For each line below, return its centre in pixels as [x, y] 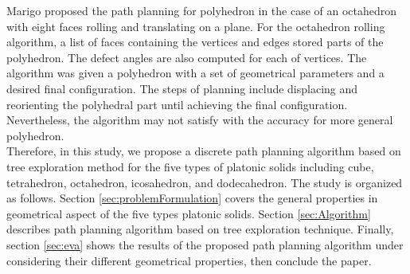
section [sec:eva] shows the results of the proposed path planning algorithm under [205, 244]
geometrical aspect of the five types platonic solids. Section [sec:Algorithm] [189, 213]
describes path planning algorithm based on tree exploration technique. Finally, [200, 229]
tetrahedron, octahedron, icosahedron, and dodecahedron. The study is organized [205, 182]
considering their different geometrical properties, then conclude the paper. [189, 260]
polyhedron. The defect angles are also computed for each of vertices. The [187, 57]
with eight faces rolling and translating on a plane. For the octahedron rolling [196, 26]
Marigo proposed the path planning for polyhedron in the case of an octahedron [202, 10]
